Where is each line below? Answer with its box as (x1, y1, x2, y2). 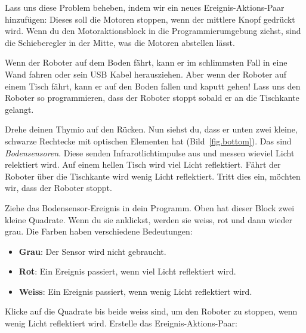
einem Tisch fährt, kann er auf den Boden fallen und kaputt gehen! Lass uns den (5, 79, 301, 92)
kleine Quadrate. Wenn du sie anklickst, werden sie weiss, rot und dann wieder (5, 213, 292, 226)
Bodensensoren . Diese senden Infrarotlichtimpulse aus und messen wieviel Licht (5, 146, 295, 159)
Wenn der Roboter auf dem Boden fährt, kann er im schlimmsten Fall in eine (5, 56, 288, 69)
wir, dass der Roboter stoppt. (5, 181, 112, 194)
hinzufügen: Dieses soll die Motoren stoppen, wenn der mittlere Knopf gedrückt (5, 13, 295, 25)
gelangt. (5, 103, 34, 115)
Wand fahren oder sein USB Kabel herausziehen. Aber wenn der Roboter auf (5, 67, 287, 80)
